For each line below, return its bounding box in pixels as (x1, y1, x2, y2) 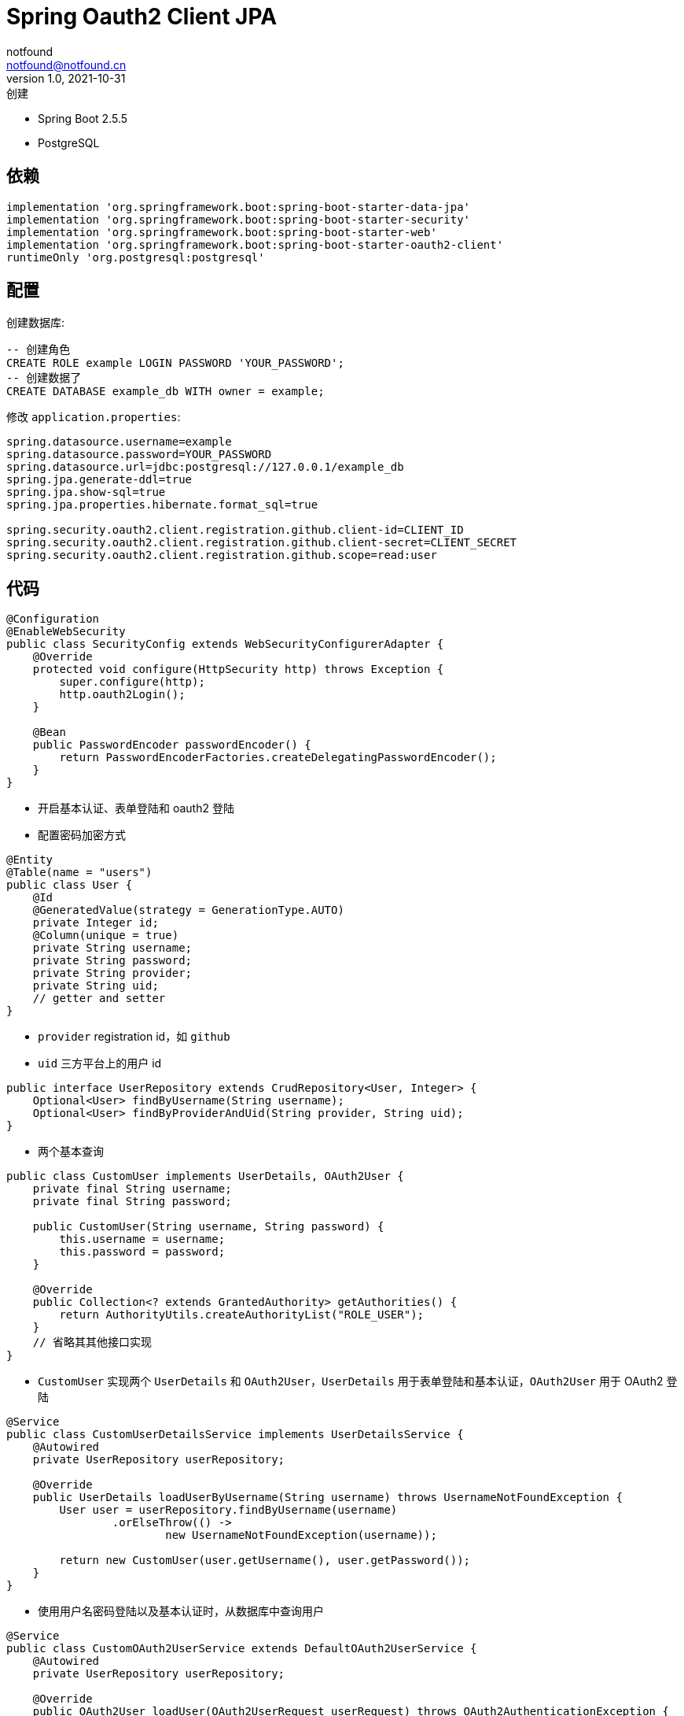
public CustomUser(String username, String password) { (32, 1220, 384, 1233)
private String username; (32, 941, 193, 955)
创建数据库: (6, 316, 65, 330)
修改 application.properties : (6, 410, 181, 424)
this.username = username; (59, 1233, 226, 1246)
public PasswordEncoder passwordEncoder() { (32, 738, 311, 752)
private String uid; (32, 979, 159, 993)
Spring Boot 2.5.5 (38, 111, 128, 125)
